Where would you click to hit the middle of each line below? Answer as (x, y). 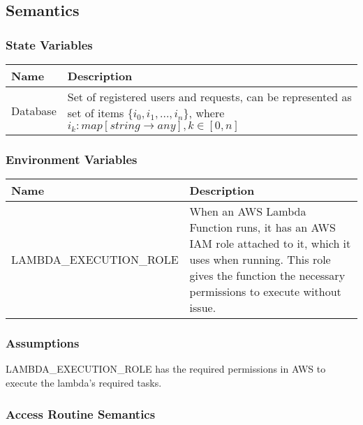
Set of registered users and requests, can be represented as (209, 97)
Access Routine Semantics (81, 413)
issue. (203, 308)
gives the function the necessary (267, 276)
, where (207, 113)
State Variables (49, 44)
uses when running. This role (260, 260)
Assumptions (43, 343)
